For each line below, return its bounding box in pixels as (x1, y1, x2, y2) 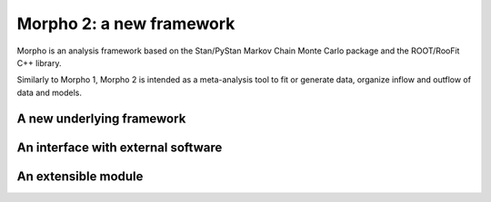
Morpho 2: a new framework (16, 14, 235, 34)
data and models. (16, 87, 82, 98)
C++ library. (16, 57, 62, 68)
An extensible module (16, 168, 144, 184)
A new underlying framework (16, 111, 186, 126)
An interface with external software (16, 139, 223, 155)
